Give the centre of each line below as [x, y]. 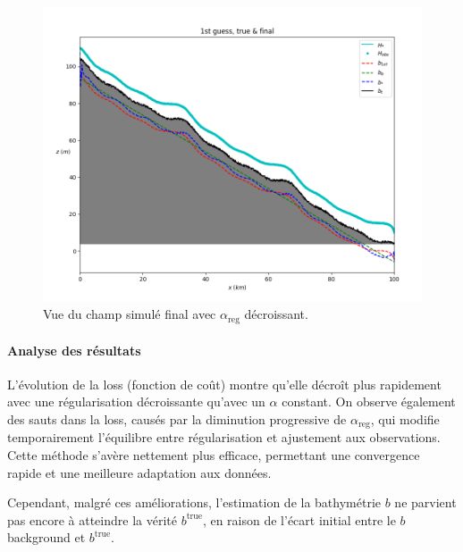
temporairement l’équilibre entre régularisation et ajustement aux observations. [224, 437]
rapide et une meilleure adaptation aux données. [139, 472]
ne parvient [425, 502]
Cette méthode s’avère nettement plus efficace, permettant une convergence [214, 454]
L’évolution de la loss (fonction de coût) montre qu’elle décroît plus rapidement [224, 384]
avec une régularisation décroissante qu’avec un [136, 401]
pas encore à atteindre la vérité [92, 519]
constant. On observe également [369, 401]
